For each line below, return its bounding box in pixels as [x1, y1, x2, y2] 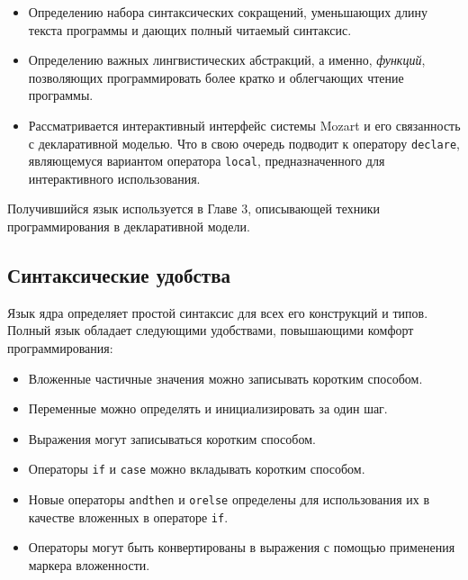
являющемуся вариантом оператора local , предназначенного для [28, 151, 385, 170]
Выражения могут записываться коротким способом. [28, 429, 316, 448]
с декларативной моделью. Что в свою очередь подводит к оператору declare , [28, 133, 460, 152]
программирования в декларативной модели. [7, 217, 250, 236]
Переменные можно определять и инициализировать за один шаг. [28, 399, 388, 418]
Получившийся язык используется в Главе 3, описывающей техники [7, 199, 380, 218]
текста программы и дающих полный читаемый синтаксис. [28, 20, 352, 39]
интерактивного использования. [28, 168, 201, 187]
